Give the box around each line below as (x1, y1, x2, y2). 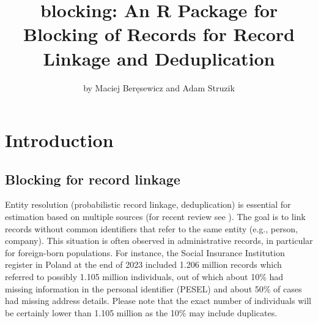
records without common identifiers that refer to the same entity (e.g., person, (5, 222, 298, 235)
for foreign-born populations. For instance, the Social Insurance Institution (5, 246, 285, 259)
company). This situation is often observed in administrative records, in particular (5, 234, 313, 247)
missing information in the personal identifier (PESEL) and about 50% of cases (5, 282, 302, 295)
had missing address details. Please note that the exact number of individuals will (5, 294, 311, 307)
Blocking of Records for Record (23, 21, 295, 47)
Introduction (5, 127, 114, 153)
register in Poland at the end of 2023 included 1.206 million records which (5, 258, 282, 271)
